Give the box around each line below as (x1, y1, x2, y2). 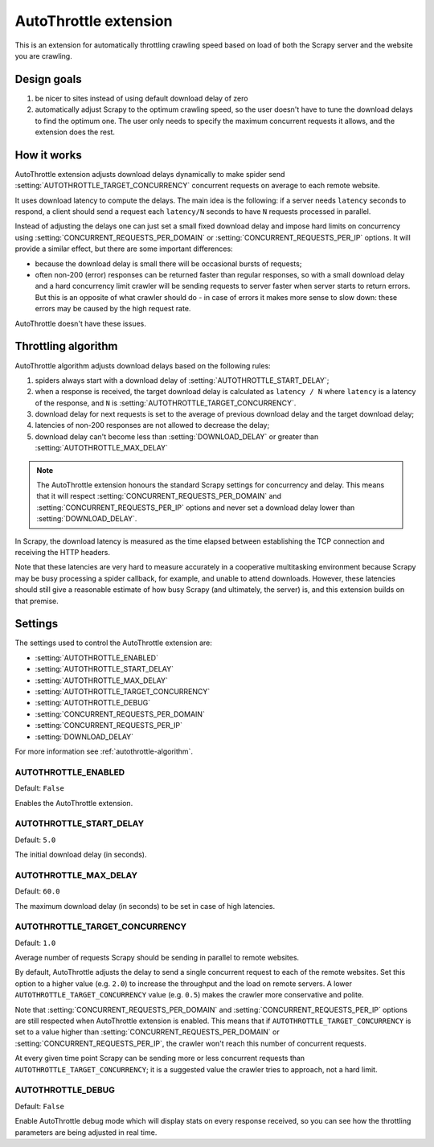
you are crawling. (14, 51, 72, 60)
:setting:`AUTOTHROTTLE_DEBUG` (35, 698, 151, 708)
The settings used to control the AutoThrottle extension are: (14, 638, 212, 647)
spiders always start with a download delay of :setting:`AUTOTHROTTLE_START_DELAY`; (35, 375, 330, 385)
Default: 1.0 (14, 938, 56, 948)
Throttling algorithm (14, 339, 118, 353)
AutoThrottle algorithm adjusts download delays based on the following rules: (14, 360, 271, 370)
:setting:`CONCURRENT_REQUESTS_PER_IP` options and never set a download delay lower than (36, 503, 355, 512)
